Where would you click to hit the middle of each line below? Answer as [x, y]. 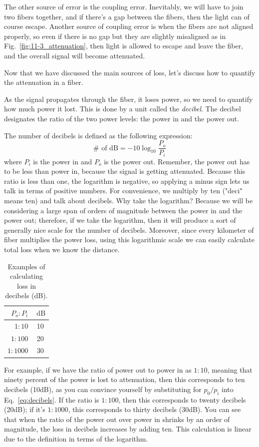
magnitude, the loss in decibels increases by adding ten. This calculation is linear [128, 429]
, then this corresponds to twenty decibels [182, 399]
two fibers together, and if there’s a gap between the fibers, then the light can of [127, 16]
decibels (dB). [26, 295]
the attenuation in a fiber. [44, 82]
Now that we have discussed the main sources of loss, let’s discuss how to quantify [130, 72]
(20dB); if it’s [25, 409]
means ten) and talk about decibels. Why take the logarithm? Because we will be [129, 201]
